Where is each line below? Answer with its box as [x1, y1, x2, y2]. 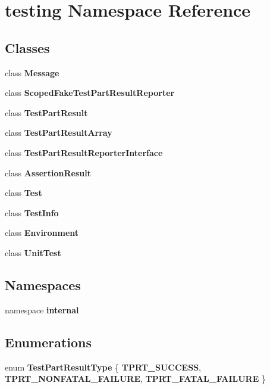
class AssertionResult [5, 166, 91, 179]
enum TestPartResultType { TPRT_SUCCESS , [5, 360, 201, 373]
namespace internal [5, 303, 79, 316]
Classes [5, 38, 50, 57]
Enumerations [5, 332, 92, 351]
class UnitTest [5, 246, 61, 259]
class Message [5, 66, 59, 79]
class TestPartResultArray [5, 126, 112, 139]
